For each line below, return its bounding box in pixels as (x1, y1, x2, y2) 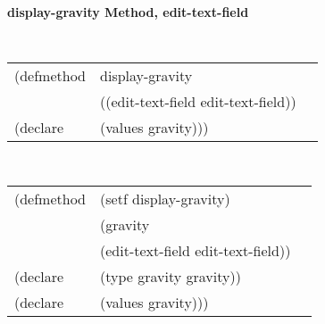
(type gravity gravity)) (100, 265, 241, 287)
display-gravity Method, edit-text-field (7, 3, 249, 21)
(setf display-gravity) (100, 187, 230, 209)
